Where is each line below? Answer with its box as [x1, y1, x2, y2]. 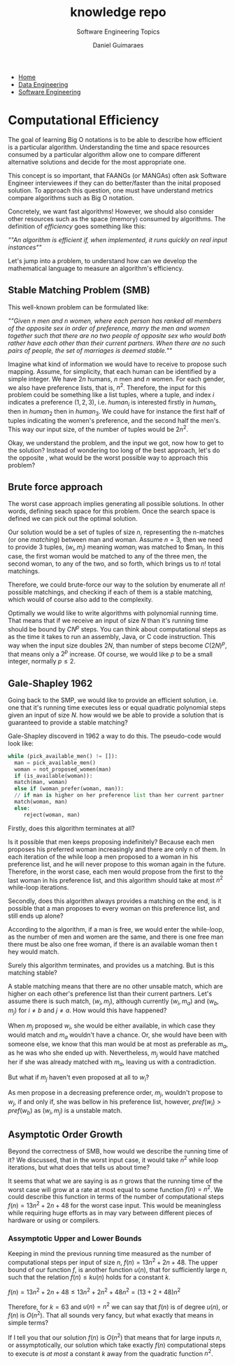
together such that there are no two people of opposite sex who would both [8, 331, 227, 339]
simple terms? [8, 1318, 49, 1326]
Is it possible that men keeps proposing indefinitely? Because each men [8, 837, 215, 846]
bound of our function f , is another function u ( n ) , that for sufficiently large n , [8, 1265, 227, 1274]
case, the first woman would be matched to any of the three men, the [8, 552, 207, 561]
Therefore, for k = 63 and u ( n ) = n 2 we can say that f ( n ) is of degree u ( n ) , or [8, 1301, 228, 1311]
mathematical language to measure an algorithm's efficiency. [8, 264, 184, 272]
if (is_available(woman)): [14, 772, 93, 779]
